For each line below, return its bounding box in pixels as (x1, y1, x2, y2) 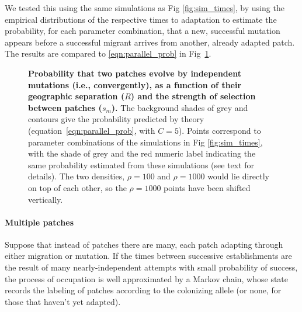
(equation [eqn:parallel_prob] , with (28, 124, 155, 136)
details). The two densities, (28, 170, 125, 182)
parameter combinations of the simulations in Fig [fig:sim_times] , (28, 136, 263, 148)
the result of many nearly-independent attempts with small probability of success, (5, 261, 298, 273)
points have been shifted (164, 181, 251, 193)
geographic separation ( (28, 90, 125, 102)
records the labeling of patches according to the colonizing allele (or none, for (5, 284, 282, 296)
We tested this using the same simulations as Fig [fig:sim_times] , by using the (5, 2, 284, 13)
